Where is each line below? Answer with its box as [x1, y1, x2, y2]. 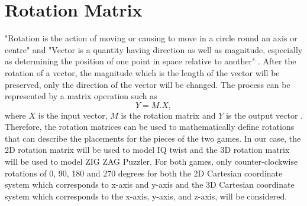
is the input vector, [38, 109, 108, 121]
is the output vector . [225, 109, 303, 121]
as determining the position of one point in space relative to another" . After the [5, 55, 296, 67]
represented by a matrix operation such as [5, 90, 157, 102]
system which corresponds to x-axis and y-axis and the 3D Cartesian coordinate [5, 178, 295, 191]
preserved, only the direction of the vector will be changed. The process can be [5, 78, 290, 90]
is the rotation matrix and [121, 109, 216, 121]
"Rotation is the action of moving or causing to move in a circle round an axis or [5, 32, 298, 44]
